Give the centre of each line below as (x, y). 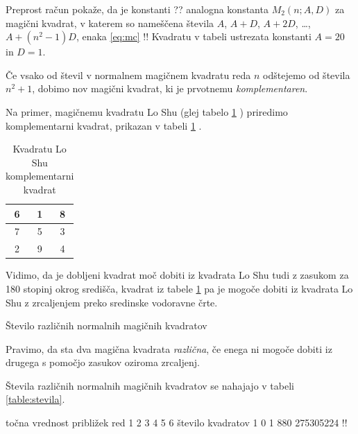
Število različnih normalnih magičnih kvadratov (106, 325)
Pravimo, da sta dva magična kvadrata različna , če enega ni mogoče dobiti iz (169, 348)
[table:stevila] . (35, 399)
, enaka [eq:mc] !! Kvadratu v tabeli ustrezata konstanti (194, 36)
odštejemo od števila (307, 75)
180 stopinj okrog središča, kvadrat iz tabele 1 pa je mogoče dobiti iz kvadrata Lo (179, 288)
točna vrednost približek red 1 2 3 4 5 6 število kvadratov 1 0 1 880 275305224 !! (177, 423)
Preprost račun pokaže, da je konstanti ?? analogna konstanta (137, 9)
